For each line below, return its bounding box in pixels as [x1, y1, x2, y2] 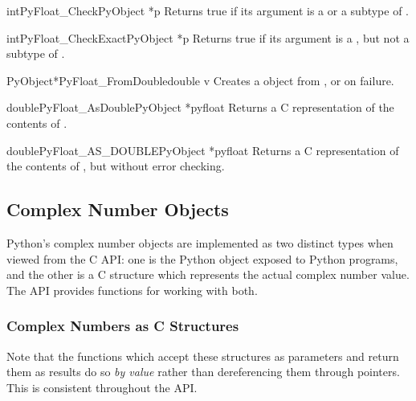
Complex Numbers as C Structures [6, 316, 239, 336]
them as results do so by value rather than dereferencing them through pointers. [6, 363, 400, 380]
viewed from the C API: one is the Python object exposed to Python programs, [6, 250, 398, 267]
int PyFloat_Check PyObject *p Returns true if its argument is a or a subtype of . [6, 2, 410, 18]
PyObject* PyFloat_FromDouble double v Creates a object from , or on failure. [6, 72, 394, 88]
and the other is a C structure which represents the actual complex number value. [6, 266, 410, 283]
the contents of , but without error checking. [6, 158, 225, 174]
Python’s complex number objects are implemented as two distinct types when [6, 234, 394, 251]
